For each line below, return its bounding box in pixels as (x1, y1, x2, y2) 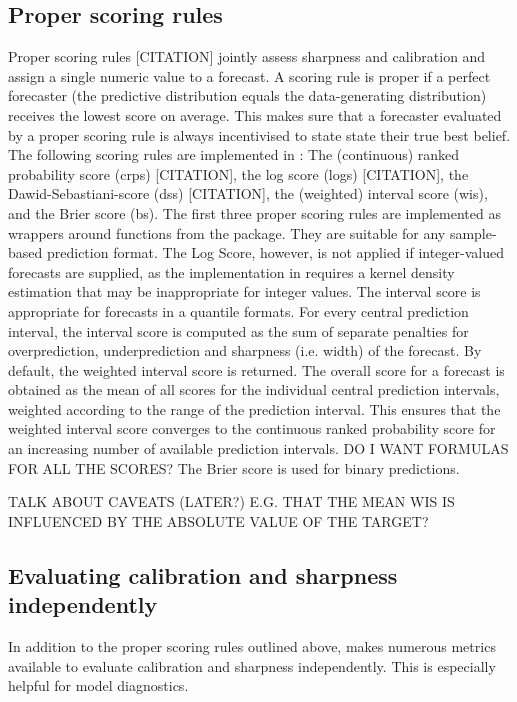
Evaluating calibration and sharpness (8, 559, 398, 590)
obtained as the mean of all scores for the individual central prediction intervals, (8, 379, 500, 400)
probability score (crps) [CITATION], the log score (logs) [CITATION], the (8, 163, 469, 184)
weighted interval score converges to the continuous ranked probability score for (8, 418, 496, 439)
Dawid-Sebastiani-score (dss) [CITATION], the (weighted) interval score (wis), (8, 183, 488, 204)
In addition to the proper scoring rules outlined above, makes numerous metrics (8, 636, 496, 657)
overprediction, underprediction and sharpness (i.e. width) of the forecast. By (8, 340, 482, 361)
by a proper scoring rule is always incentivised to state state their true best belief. (8, 124, 511, 145)
